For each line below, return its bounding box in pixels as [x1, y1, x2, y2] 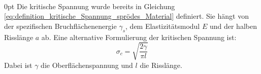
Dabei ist [4, 59, 32, 70]
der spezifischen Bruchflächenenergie [4, 20, 117, 31]
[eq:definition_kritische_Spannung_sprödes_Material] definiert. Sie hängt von [4, 11, 249, 21]
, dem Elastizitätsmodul [125, 20, 200, 31]
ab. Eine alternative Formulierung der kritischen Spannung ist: [41, 31, 237, 42]
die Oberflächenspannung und [41, 59, 133, 70]
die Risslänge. [140, 59, 182, 70]
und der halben [209, 20, 257, 31]
